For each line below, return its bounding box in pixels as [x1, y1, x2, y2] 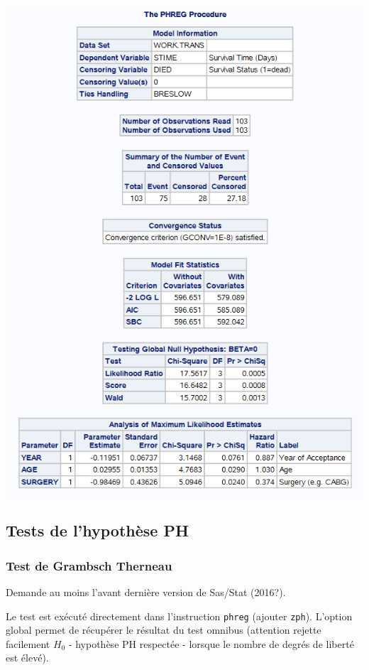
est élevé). [6, 650, 49, 665]
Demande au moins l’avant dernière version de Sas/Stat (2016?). [6, 584, 286, 599]
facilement [6, 636, 50, 651]
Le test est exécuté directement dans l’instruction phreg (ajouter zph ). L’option [6, 608, 353, 623]
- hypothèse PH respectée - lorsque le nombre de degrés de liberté [68, 636, 354, 651]
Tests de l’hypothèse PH [6, 519, 189, 541]
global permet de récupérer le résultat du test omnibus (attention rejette [6, 622, 321, 637]
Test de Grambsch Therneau [6, 556, 172, 574]
